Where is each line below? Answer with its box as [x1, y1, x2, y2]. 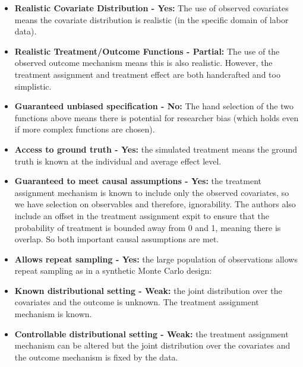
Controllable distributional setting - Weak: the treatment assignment [14, 327, 289, 340]
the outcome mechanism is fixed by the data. [14, 350, 178, 363]
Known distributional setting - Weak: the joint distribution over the [14, 284, 282, 296]
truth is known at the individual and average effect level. [14, 154, 222, 167]
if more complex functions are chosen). [14, 123, 155, 135]
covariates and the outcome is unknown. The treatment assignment [14, 296, 259, 308]
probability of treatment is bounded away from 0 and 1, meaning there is [14, 221, 281, 233]
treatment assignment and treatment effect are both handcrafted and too [14, 68, 280, 80]
